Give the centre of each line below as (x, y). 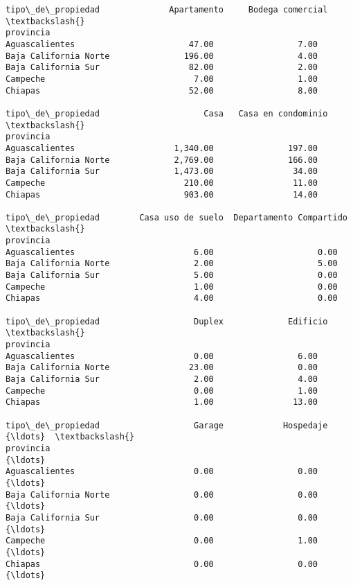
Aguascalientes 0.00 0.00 (162, 472)
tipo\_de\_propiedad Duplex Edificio (167, 321)
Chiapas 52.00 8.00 (162, 90)
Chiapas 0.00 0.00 (162, 564)
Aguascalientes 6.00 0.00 (172, 252)
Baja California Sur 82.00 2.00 (162, 68)
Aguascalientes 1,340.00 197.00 (162, 148)
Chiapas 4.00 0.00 (172, 298)
